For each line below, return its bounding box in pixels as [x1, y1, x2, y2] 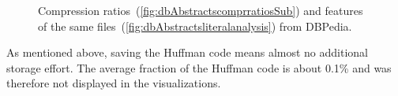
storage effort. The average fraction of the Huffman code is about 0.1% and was [6, 59, 392, 76]
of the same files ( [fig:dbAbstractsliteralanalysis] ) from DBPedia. [38, 17, 352, 34]
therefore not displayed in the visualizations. [6, 75, 221, 91]
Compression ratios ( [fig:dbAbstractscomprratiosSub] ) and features [38, 2, 363, 18]
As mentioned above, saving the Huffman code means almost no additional [6, 44, 369, 61]
